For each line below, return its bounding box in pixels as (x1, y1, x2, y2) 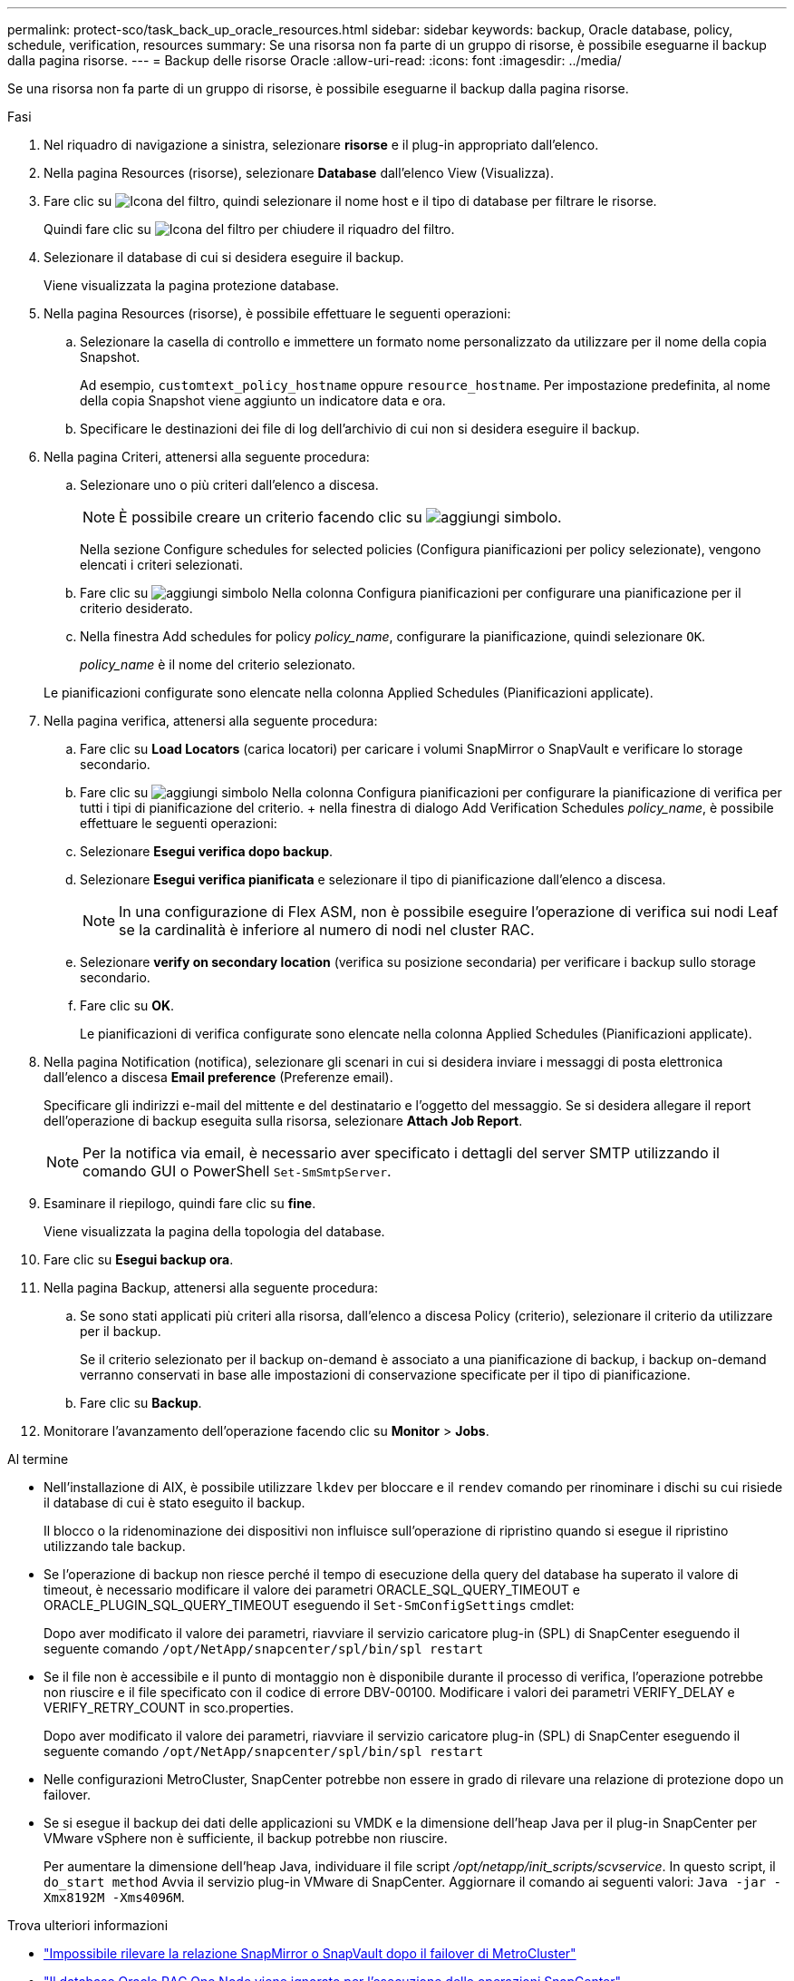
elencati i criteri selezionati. (80, 557, 243, 572)
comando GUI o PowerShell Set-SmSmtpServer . (82, 1162, 392, 1180)
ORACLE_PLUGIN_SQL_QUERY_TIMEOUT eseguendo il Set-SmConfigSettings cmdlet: (44, 1597, 575, 1613)
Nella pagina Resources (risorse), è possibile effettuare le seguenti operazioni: (44, 306, 511, 321)
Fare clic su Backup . (80, 1395, 202, 1410)
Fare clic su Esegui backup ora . (44, 1252, 234, 1267)
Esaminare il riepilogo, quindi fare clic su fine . (44, 1195, 316, 1211)
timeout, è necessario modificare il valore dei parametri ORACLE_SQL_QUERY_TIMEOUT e (44, 1582, 580, 1597)
